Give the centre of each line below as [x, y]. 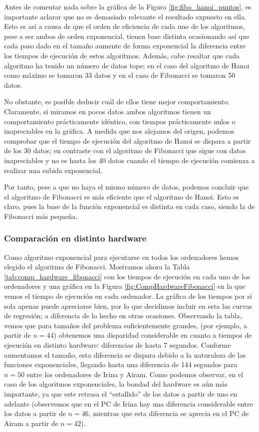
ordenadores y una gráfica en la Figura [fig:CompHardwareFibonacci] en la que [125, 286]
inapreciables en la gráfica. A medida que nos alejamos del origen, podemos [119, 131]
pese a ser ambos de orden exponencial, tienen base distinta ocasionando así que [127, 36]
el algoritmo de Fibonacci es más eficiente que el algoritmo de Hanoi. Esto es [122, 196]
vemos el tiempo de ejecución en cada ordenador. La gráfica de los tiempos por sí [128, 296]
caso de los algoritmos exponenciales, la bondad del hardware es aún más [116, 384]
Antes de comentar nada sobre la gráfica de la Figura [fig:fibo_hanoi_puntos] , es [128, 6]
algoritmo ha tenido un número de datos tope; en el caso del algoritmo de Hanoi [127, 65]
